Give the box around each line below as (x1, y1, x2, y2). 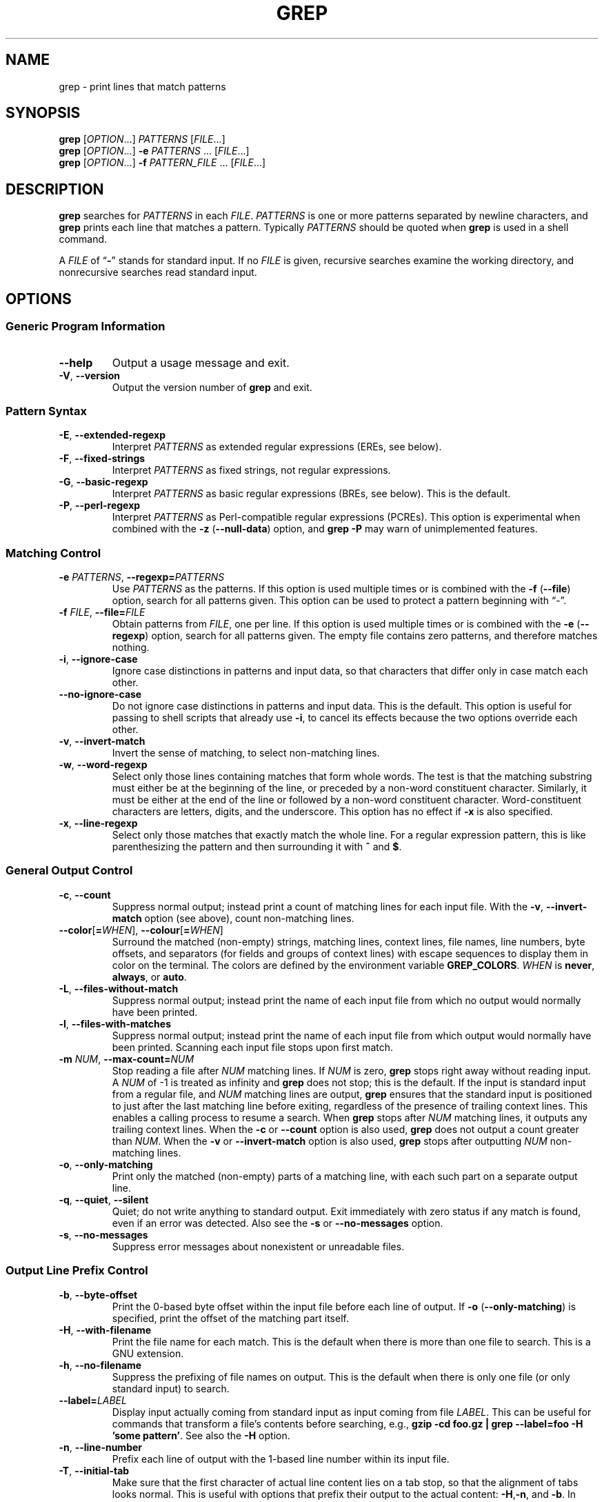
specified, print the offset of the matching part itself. (112, 1312, 349, 1324)
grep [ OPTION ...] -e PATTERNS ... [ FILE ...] (59, 145, 250, 157)
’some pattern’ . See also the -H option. (112, 1429, 290, 1441)
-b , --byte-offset (59, 1288, 138, 1301)
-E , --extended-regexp (59, 429, 166, 441)
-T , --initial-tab (59, 1464, 130, 1476)
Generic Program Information (6, 319, 165, 334)
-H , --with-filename (59, 1323, 152, 1336)
